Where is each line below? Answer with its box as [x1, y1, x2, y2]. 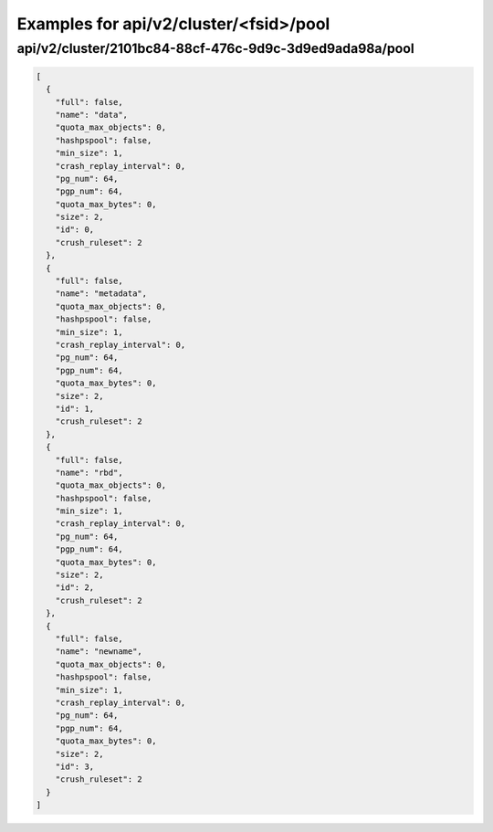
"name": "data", [55, 110, 128, 120]
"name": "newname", [55, 647, 143, 657]
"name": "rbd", [55, 467, 123, 478]
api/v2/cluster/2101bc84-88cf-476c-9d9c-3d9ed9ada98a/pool [16, 40, 414, 57]
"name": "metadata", [55, 289, 148, 299]
